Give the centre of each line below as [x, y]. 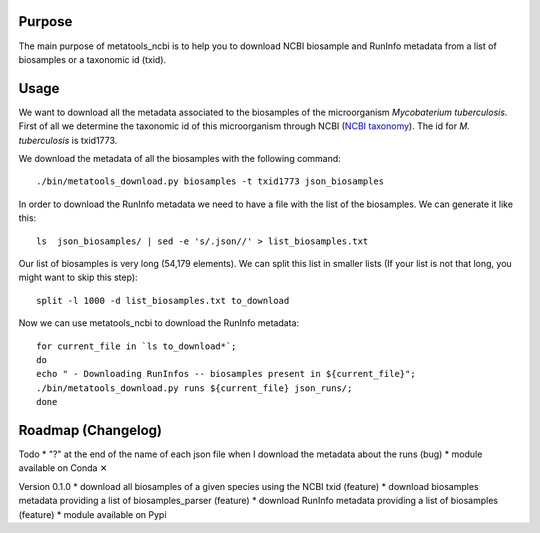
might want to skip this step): [78, 277]
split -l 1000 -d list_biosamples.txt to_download [163, 300]
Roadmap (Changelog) [90, 430]
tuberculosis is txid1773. [68, 140]
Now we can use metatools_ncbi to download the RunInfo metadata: [159, 323]
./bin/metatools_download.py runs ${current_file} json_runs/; [194, 388]
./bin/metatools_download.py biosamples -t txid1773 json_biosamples [210, 181]
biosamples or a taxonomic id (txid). [92, 59]
